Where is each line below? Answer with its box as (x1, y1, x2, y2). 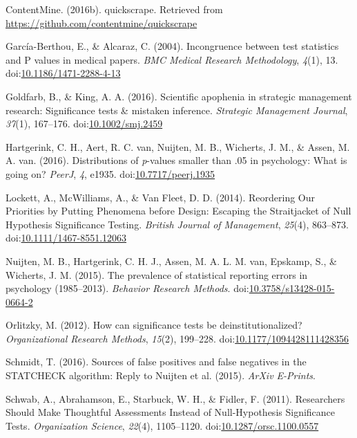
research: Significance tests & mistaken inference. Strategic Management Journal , (6, 102, 348, 117)
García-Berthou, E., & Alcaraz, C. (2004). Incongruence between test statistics (6, 39, 339, 53)
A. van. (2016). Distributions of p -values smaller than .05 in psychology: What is (6, 153, 347, 167)
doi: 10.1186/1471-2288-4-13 (6, 66, 121, 80)
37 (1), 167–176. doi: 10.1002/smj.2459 (6, 116, 163, 131)
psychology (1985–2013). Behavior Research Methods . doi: (6, 281, 249, 295)
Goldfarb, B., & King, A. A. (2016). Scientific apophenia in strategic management (6, 89, 352, 103)
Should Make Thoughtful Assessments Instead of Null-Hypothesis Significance (6, 405, 336, 419)
